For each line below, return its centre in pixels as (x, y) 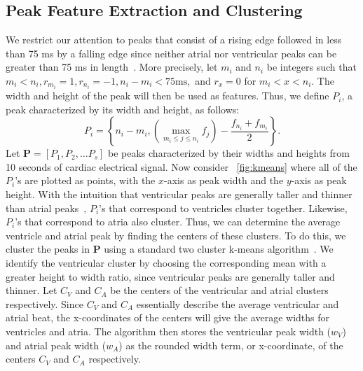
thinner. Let (32, 290)
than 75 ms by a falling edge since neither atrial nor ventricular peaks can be (171, 53)
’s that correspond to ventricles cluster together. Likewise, (223, 208)
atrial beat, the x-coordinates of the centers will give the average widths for (168, 317)
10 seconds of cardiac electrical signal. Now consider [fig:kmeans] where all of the (181, 166)
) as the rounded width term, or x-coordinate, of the (231, 345)
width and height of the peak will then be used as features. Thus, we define (167, 96)
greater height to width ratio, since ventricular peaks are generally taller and (170, 276)
